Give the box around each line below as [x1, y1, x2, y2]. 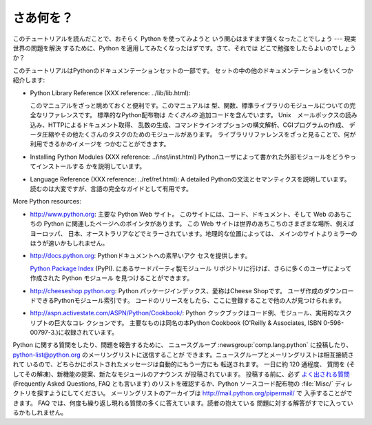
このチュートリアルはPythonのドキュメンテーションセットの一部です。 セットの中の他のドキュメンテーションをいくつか [12, 66, 354, 75]
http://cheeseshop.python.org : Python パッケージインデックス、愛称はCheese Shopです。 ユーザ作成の [30, 286, 324, 295]
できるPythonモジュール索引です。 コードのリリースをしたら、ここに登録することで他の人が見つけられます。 [35, 296, 346, 304]
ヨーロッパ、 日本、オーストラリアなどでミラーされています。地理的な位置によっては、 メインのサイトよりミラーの [30, 229, 358, 237]
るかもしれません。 [12, 408, 68, 417]
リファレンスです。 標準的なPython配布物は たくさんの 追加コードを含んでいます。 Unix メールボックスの [41, 111, 346, 119]
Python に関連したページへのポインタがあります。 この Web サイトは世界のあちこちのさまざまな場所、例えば [43, 219, 355, 228]
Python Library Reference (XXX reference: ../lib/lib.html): [30, 88, 191, 97]
